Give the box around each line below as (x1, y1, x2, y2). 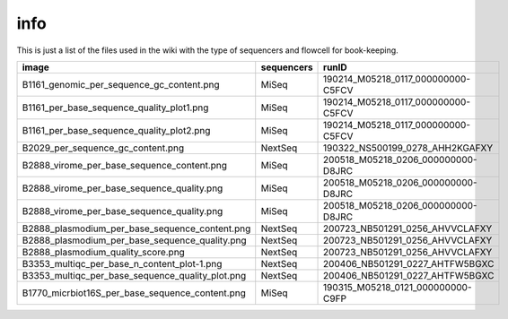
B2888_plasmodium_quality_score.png (22, 246, 186, 258)
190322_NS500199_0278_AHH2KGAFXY (323, 142, 494, 154)
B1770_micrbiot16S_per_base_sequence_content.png (22, 287, 246, 299)
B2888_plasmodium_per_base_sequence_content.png (22, 222, 251, 235)
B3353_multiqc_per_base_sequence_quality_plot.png (22, 269, 247, 281)
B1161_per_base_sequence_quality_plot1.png (22, 101, 209, 114)
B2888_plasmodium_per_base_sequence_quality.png (22, 234, 247, 246)
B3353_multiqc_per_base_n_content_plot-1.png (22, 257, 223, 270)
